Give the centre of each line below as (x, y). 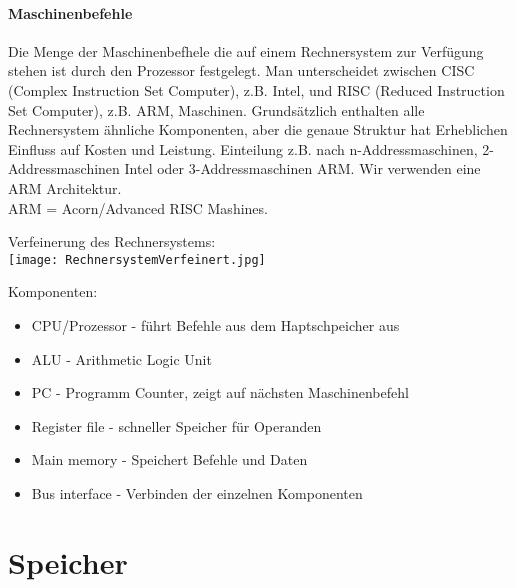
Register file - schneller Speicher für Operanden (176, 425)
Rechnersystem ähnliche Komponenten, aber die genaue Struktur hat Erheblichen (258, 129)
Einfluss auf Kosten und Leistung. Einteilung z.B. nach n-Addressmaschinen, (243, 148)
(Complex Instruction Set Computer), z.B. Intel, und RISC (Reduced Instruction (256, 89)
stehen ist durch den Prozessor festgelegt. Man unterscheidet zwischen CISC (241, 70)
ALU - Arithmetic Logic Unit (121, 358)
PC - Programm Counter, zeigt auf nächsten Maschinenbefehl (220, 392)
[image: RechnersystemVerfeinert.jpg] (137, 259)
